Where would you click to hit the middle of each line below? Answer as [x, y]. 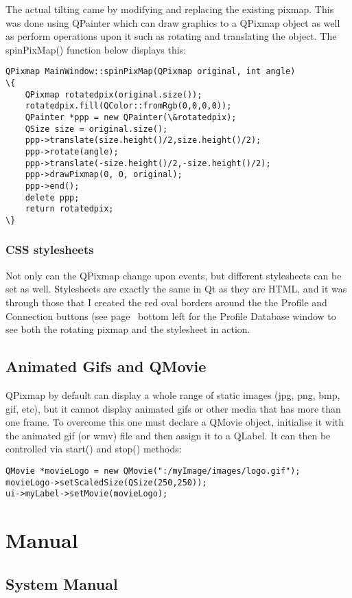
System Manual [62, 583]
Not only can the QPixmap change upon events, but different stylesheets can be [174, 275]
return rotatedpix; [69, 209]
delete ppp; [52, 197]
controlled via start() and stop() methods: [94, 449]
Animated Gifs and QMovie [106, 366]
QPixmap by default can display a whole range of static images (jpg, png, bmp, [173, 394]
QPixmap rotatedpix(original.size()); [114, 94]
